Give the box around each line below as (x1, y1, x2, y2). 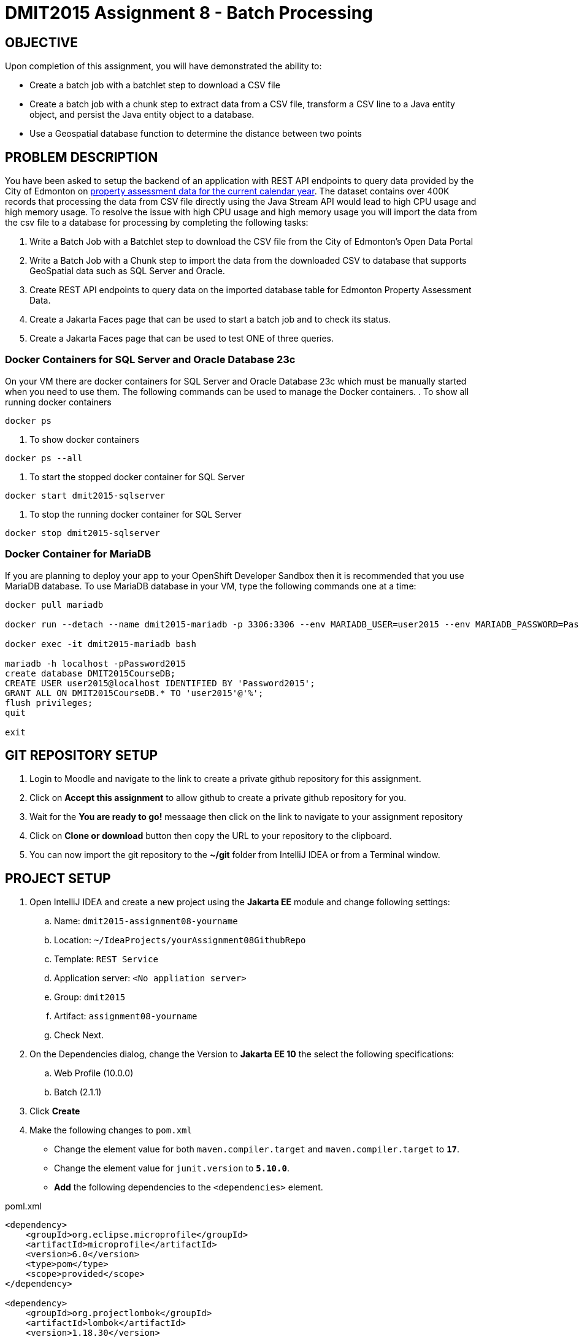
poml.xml (5, 1201, 42, 1212)
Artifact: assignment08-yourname (54, 1011, 197, 1022)
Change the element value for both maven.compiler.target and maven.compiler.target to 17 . (54, 1144, 460, 1155)
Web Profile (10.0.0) (54, 1068, 134, 1079)
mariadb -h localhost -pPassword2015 (5, 658, 186, 668)
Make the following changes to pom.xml (29, 1125, 192, 1136)
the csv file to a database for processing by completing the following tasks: (5, 217, 309, 228)
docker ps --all (5, 453, 83, 463)
